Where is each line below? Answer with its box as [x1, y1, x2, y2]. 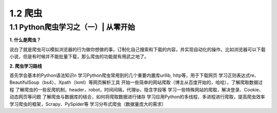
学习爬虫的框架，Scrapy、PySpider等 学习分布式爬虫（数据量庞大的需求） [9, 101, 166, 107]
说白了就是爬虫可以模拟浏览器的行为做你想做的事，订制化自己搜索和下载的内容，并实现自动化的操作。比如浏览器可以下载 [9, 46, 266, 52]
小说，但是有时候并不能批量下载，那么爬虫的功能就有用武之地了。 [9, 54, 149, 60]
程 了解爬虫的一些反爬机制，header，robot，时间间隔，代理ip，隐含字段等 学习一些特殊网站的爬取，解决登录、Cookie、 [9, 86, 264, 93]
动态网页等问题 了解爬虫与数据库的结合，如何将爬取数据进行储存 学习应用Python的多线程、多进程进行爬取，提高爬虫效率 [9, 94, 265, 100]
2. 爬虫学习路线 [9, 63, 42, 69]
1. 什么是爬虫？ [9, 37, 41, 43]
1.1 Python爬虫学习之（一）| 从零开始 [9, 22, 135, 32]
